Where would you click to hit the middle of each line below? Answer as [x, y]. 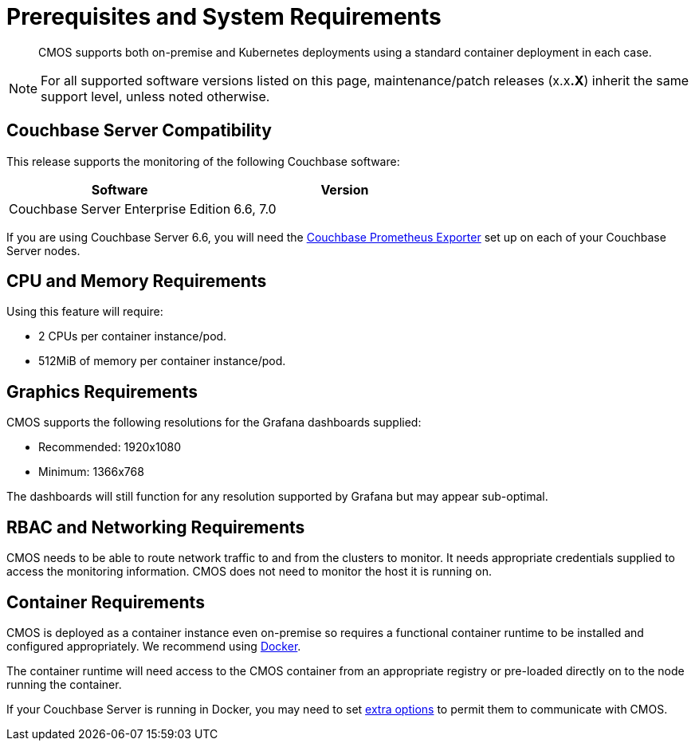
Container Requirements [106, 602]
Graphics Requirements [102, 391]
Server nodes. [43, 250]
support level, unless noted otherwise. [155, 96]
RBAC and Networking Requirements [156, 527]
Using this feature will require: [85, 312]
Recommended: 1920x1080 [110, 447]
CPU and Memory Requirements [137, 281]
